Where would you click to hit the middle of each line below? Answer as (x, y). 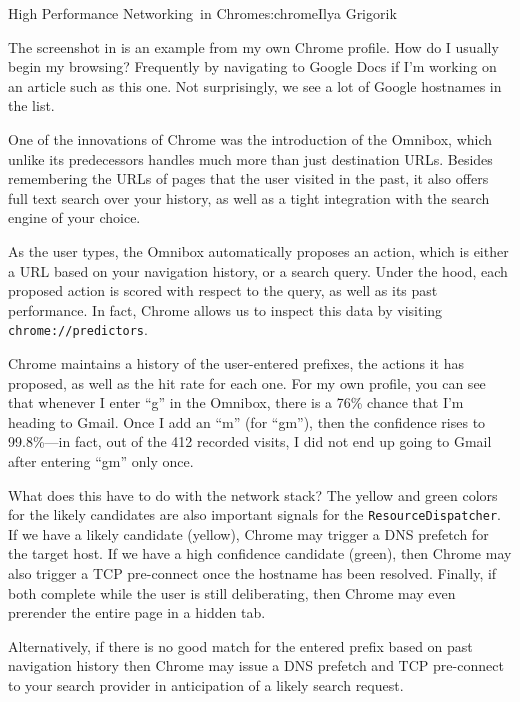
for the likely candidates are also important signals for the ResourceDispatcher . (254, 514)
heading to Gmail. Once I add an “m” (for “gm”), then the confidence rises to (247, 421)
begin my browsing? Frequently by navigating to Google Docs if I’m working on (252, 66)
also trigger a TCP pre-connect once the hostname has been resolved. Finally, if (252, 572)
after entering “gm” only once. (101, 460)
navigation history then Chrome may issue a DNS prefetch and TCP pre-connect (256, 665)
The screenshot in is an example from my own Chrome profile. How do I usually (253, 46)
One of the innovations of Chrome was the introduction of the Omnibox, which (250, 138)
